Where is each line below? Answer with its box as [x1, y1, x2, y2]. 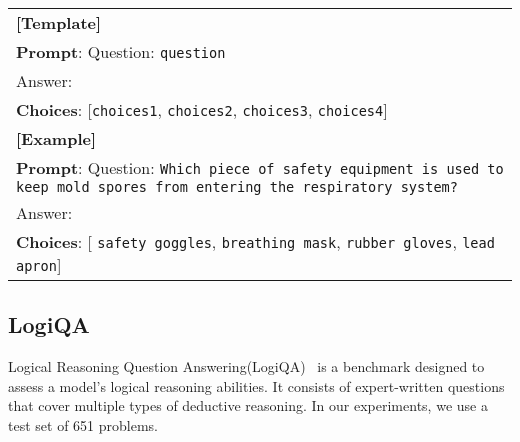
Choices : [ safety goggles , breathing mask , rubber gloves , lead [16, 230, 495, 253]
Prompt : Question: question [16, 40, 226, 63]
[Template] [16, 11, 102, 34]
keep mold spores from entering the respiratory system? [16, 179, 458, 195]
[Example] [16, 127, 97, 150]
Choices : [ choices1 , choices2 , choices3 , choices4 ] [16, 98, 388, 121]
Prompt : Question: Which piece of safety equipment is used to [16, 156, 504, 179]
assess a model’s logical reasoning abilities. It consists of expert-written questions [8, 375, 505, 396]
